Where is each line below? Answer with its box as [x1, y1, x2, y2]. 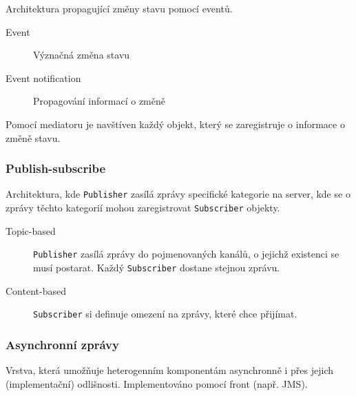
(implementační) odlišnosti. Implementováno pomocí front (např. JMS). [6, 376, 308, 390]
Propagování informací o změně [33, 94, 165, 108]
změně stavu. [6, 130, 61, 145]
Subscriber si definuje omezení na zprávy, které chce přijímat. [33, 306, 297, 321]
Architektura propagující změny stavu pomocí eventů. [6, 1, 233, 15]
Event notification [6, 70, 81, 85]
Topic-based [6, 223, 56, 238]
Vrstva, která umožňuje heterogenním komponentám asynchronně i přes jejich [6, 363, 334, 377]
